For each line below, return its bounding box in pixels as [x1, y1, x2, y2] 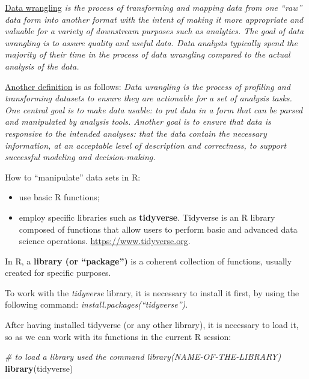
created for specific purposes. [5, 266, 111, 279]
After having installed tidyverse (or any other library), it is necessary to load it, [5, 318, 299, 331]
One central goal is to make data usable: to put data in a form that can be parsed [5, 103, 303, 116]
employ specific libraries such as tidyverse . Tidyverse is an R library [19, 210, 275, 223]
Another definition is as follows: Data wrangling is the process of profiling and [5, 80, 290, 92]
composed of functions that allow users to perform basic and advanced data [19, 222, 298, 235]
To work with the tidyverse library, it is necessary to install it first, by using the [5, 286, 299, 299]
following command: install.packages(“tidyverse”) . [5, 298, 188, 311]
